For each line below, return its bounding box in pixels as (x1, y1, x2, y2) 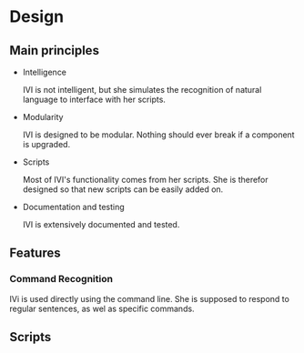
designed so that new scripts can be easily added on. (22, 184, 224, 195)
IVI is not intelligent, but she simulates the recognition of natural (22, 85, 262, 95)
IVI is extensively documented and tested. (22, 219, 180, 229)
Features (9, 246, 61, 261)
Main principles (9, 43, 100, 58)
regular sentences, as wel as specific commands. (9, 303, 195, 314)
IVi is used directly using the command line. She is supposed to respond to (9, 293, 289, 304)
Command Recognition (9, 273, 114, 286)
